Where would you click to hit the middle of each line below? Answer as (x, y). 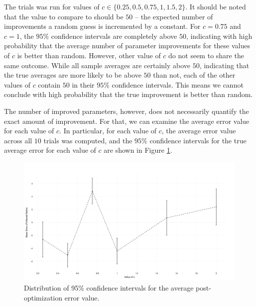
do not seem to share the (206, 55)
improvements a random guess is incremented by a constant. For (102, 26)
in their (83, 84)
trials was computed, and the (88, 140)
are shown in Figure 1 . (138, 150)
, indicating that (224, 65)
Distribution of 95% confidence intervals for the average (109, 288)
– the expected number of (174, 16)
